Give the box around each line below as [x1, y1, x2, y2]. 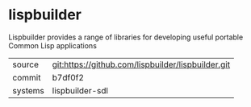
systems [12, 84, 44, 96]
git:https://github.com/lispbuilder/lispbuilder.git [52, 59, 231, 70]
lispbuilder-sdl [52, 84, 109, 96]
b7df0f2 [52, 72, 85, 83]
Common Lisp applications [8, 40, 97, 50]
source [12, 59, 39, 70]
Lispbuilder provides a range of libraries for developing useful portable [8, 32, 244, 42]
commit [12, 72, 41, 83]
